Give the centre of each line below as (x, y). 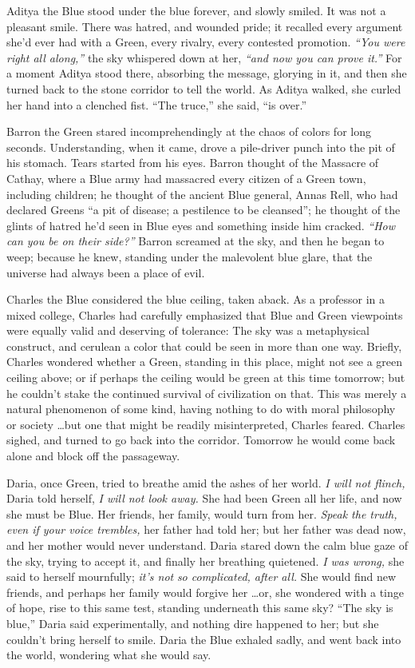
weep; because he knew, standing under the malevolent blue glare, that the (190, 256)
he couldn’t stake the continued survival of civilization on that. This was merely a (207, 393)
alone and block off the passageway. (93, 456)
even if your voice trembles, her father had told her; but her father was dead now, (206, 529)
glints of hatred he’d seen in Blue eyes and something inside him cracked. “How (201, 225)
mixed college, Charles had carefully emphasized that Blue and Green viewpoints (205, 314)
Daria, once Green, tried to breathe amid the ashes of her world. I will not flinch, (206, 482)
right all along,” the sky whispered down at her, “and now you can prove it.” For (204, 57)
